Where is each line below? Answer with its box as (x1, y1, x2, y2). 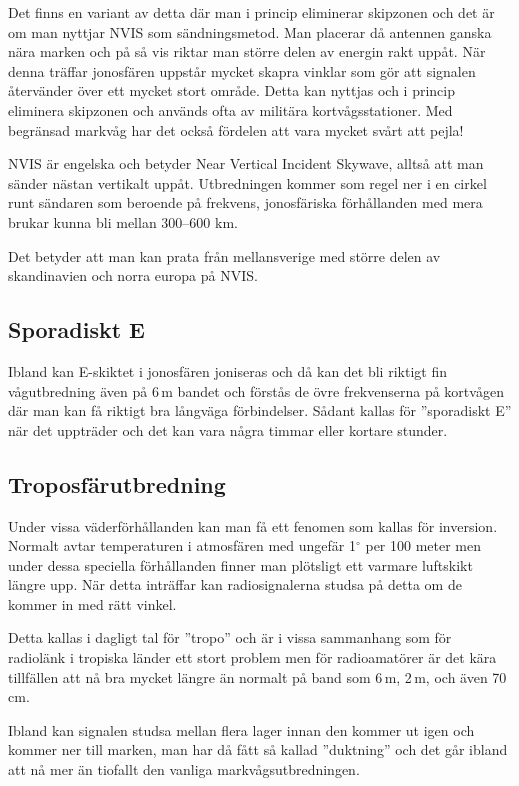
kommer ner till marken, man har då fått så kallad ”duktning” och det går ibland (8, 739, 508, 760)
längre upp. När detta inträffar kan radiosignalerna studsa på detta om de (8, 574, 462, 595)
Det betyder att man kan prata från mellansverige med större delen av (8, 245, 441, 266)
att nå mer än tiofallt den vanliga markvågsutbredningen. (8, 759, 360, 780)
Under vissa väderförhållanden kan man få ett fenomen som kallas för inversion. (8, 515, 498, 536)
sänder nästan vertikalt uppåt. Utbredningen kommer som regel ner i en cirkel (8, 172, 487, 193)
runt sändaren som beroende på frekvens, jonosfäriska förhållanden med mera (8, 192, 483, 213)
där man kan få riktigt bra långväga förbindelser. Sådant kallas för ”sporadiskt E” (8, 400, 512, 421)
